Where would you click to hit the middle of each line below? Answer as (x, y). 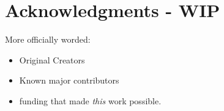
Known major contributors (69, 80)
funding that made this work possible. (90, 100)
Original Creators (52, 59)
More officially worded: (48, 39)
